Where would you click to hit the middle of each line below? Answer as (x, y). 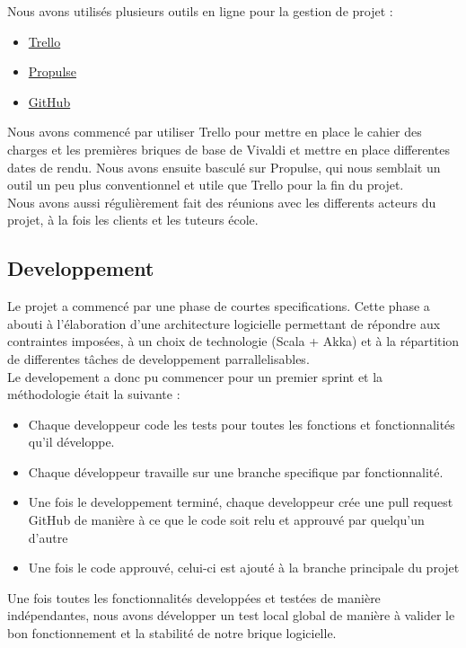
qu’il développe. (71, 442)
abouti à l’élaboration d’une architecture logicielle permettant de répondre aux (224, 323)
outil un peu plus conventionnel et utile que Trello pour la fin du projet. (206, 185)
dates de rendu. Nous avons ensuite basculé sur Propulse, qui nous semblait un (224, 167)
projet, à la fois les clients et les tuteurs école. (133, 220)
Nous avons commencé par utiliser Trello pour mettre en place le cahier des (215, 132)
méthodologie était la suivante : (94, 394)
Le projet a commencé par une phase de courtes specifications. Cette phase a (219, 306)
